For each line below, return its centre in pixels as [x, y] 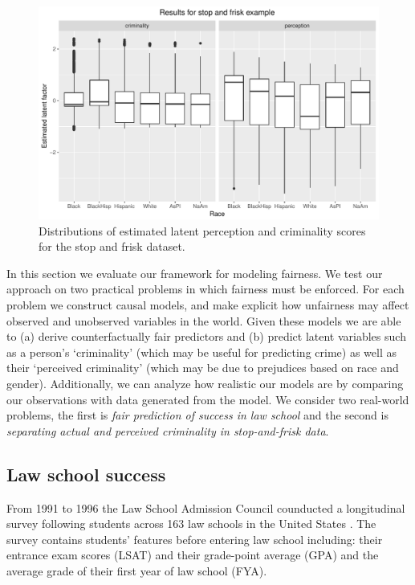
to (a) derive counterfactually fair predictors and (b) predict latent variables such [206, 336]
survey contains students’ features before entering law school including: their [195, 539]
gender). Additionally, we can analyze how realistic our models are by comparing [205, 383]
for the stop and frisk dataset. [112, 246]
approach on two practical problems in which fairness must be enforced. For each [205, 289]
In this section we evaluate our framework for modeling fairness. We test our [195, 273]
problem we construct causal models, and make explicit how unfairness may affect [208, 304]
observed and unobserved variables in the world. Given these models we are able [204, 320]
